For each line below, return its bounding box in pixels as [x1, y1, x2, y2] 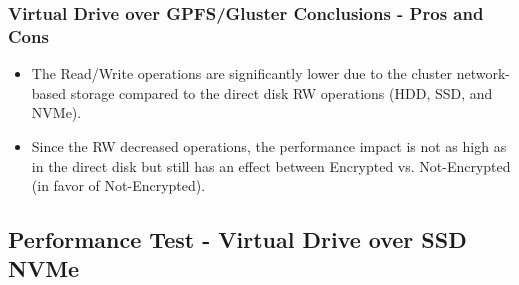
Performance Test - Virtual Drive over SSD [8, 224, 467, 255]
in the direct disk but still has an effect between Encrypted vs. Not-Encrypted [31, 155, 511, 176]
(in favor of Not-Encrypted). [31, 175, 206, 196]
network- [456, 63, 510, 84]
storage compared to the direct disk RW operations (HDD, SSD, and [70, 82, 493, 103]
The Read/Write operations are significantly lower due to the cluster [31, 63, 453, 84]
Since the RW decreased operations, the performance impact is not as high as [31, 135, 507, 156]
